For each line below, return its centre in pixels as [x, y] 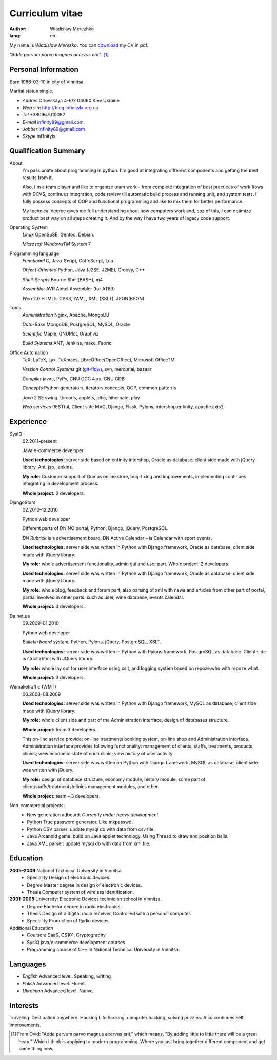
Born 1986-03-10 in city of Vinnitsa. [47, 82]
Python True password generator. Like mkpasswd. [80, 822]
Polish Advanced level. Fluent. [54, 984]
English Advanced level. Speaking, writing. [67, 976]
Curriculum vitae [46, 13]
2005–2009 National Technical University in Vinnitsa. [66, 870]
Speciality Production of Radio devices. [68, 920]
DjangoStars [23, 502]
